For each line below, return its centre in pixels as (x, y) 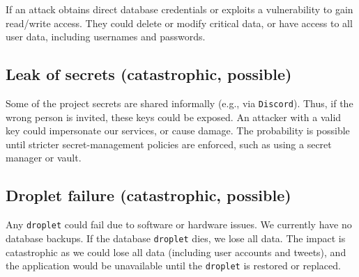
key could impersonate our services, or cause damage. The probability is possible (178, 130)
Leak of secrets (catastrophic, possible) (149, 74)
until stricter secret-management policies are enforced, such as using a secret (169, 144)
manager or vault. (44, 158)
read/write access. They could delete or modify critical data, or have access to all (179, 23)
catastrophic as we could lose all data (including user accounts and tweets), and (176, 252)
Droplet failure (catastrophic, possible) (148, 195)
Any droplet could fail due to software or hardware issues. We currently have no (179, 224)
